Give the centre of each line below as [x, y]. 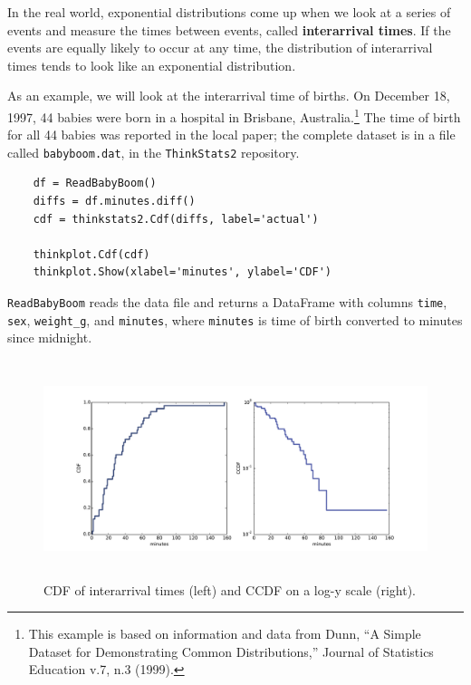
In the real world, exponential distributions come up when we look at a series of [229, 12]
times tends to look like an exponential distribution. [152, 65]
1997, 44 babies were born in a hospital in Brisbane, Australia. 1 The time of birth [234, 115]
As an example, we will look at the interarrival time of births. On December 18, [229, 96]
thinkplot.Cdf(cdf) [91, 254]
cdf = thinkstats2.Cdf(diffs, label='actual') [176, 219]
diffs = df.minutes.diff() [114, 202]
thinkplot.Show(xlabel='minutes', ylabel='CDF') [182, 272]
